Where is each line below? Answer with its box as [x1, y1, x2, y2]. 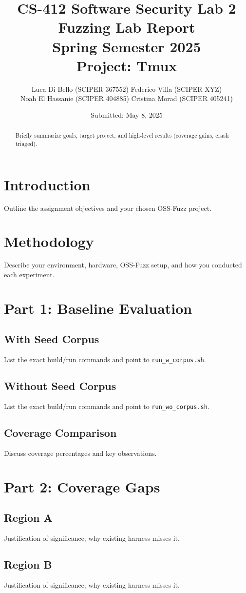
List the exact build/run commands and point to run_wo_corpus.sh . [4, 401, 209, 411]
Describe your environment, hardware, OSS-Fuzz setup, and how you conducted [4, 260, 242, 270]
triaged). [15, 139, 38, 147]
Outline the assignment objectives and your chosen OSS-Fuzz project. [4, 203, 212, 213]
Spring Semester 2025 [52, 36, 201, 56]
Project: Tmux [76, 55, 177, 75]
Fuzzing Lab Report [58, 17, 195, 37]
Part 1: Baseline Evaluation [4, 298, 192, 318]
